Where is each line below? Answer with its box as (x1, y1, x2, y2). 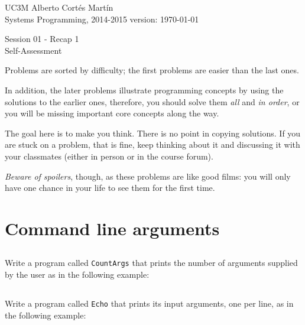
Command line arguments (5, 216, 220, 240)
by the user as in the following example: (5, 268, 150, 281)
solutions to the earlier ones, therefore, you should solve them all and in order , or (5, 95, 300, 108)
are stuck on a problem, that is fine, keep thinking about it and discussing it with (5, 138, 300, 151)
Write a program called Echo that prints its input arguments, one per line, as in (5, 297, 294, 310)
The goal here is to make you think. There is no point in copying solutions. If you (5, 126, 301, 139)
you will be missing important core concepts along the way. (5, 107, 219, 119)
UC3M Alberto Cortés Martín (5, 1, 113, 13)
